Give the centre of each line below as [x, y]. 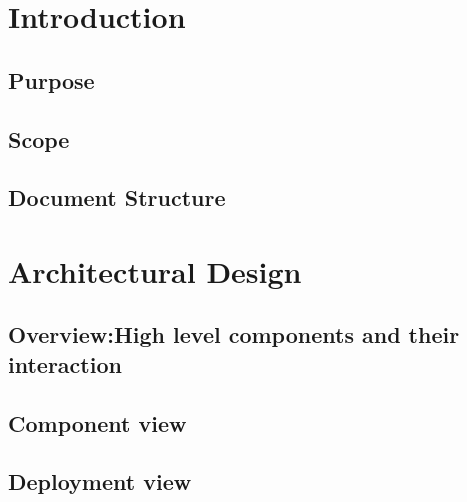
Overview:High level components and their [234, 334]
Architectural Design [155, 270]
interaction [65, 363]
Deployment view [100, 481]
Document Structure [117, 197]
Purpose [51, 79]
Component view [97, 422]
